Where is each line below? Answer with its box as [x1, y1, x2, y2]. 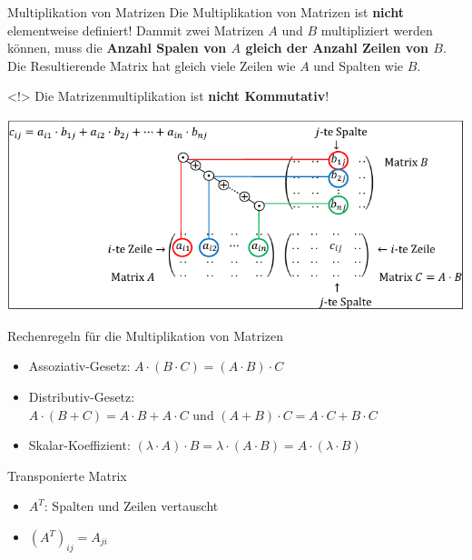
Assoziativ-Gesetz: [28, 356, 131, 375]
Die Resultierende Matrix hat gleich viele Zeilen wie [7, 55, 296, 75]
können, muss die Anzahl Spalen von [7, 38, 227, 57]
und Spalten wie [313, 55, 404, 75]
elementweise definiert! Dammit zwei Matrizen [7, 20, 264, 39]
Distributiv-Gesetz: [28, 387, 135, 406]
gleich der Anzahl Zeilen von [245, 38, 428, 57]
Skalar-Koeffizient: [28, 435, 131, 455]
